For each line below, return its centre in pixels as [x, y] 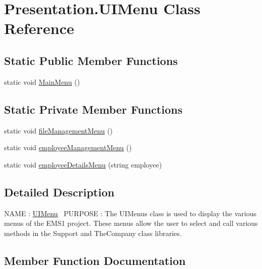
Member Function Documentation [95, 260]
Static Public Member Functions [91, 60]
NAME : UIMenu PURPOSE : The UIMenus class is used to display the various [130, 213]
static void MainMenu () [42, 81]
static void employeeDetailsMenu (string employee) [83, 164]
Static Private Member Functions [93, 109]
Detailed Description [59, 192]
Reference [39, 28]
